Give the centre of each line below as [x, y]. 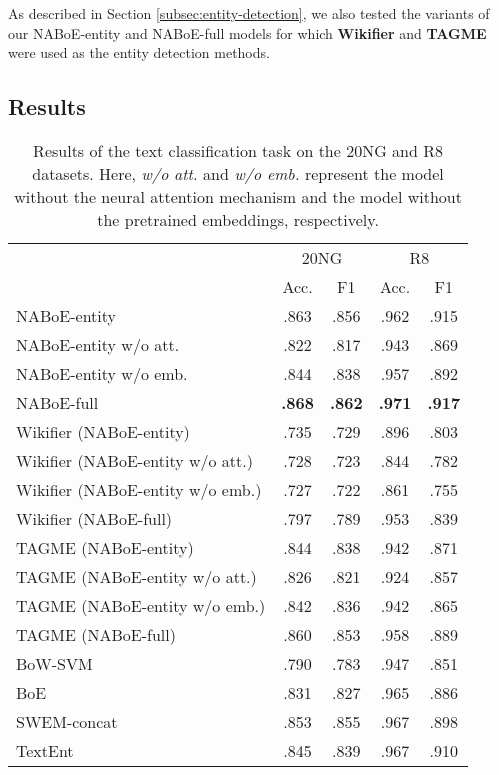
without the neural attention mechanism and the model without [238, 196]
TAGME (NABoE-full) [96, 634]
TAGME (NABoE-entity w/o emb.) [141, 605]
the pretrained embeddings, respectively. [238, 219]
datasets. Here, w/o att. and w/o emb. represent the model [238, 173]
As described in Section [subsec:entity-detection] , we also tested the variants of [249, 13]
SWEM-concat [67, 721]
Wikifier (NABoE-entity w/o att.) [134, 460]
